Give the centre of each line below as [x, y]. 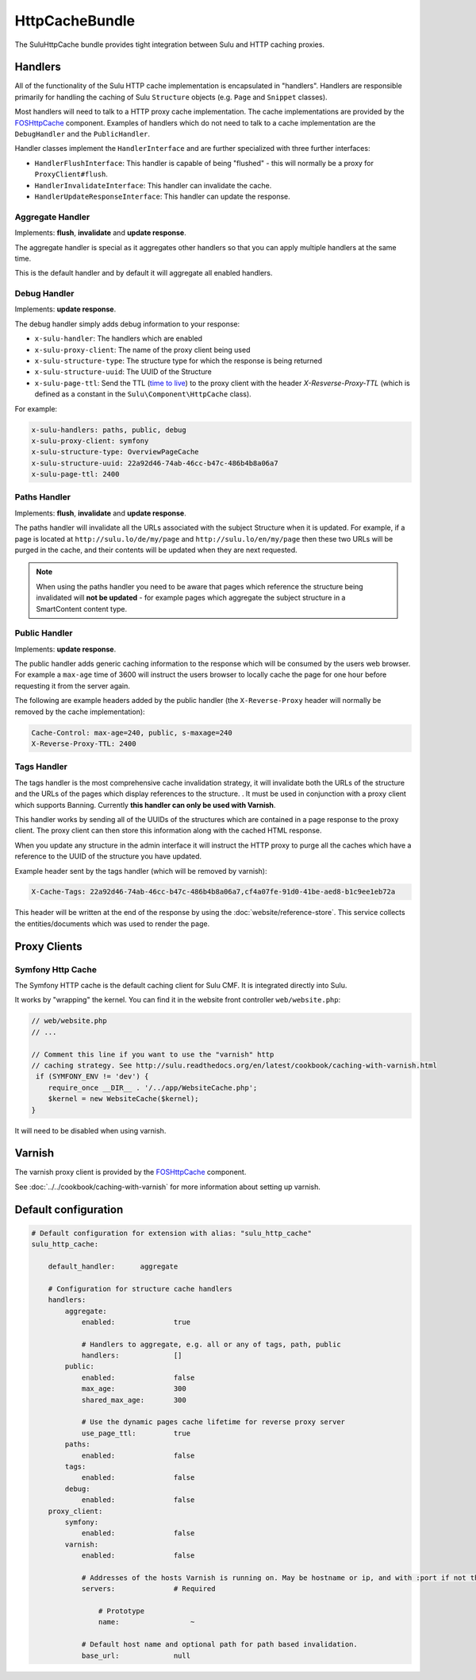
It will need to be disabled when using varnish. [90, 1130]
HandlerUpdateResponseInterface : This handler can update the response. [163, 196]
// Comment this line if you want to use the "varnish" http [153, 1054]
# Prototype [121, 1611]
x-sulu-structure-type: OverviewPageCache [115, 452]
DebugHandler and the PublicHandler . [83, 134]
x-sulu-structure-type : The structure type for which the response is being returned [178, 361]
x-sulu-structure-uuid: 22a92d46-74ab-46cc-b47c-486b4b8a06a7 [155, 463]
